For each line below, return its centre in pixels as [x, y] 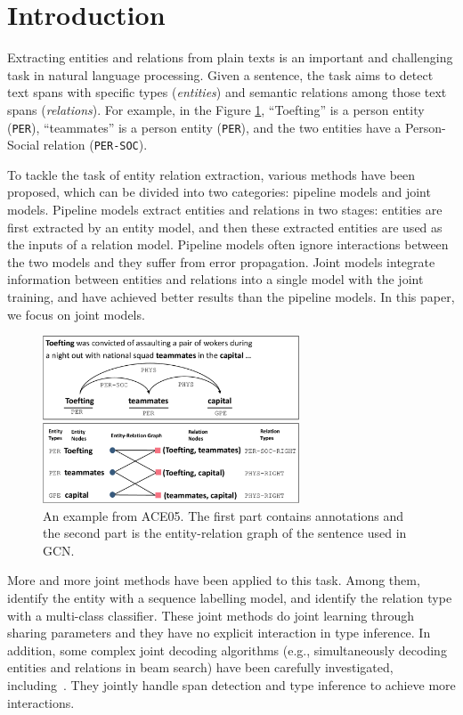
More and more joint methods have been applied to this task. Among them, [214, 580]
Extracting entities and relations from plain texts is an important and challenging [230, 57]
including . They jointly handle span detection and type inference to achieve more [231, 684]
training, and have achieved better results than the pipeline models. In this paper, [231, 296]
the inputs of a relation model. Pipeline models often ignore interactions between [228, 244]
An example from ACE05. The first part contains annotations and [223, 515]
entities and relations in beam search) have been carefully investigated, [200, 667]
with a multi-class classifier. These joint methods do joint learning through [211, 615]
